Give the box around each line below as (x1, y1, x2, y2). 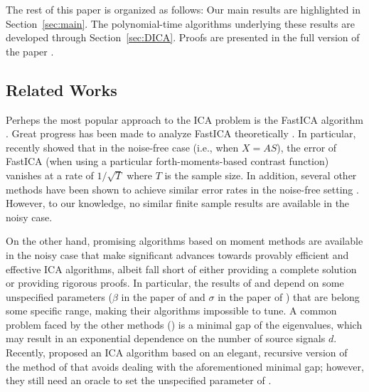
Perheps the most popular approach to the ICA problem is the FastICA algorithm (6, 112, 363, 127)
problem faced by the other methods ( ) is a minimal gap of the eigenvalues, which (6, 317, 363, 332)
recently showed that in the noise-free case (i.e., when (6, 139, 239, 154)
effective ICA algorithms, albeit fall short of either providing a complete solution (6, 261, 357, 276)
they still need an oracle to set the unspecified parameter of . (6, 373, 272, 388)
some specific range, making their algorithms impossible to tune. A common (6, 303, 337, 318)
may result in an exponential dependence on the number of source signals (6, 331, 326, 346)
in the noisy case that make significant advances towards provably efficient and (6, 247, 349, 262)
